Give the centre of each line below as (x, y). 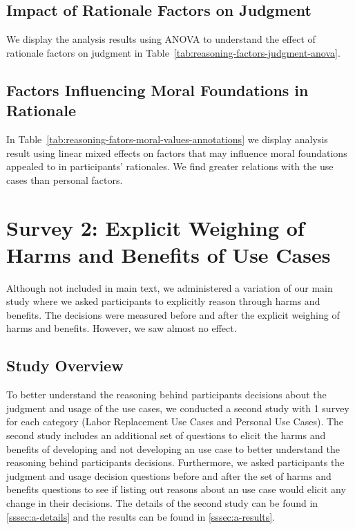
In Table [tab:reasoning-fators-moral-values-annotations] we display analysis (167, 139)
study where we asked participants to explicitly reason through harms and (163, 301)
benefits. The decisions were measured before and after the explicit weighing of (173, 314)
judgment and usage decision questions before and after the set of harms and (169, 475)
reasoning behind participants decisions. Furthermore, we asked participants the (175, 462)
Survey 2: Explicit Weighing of (155, 227)
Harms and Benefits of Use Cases (169, 254)
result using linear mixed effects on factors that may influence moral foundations (177, 152)
